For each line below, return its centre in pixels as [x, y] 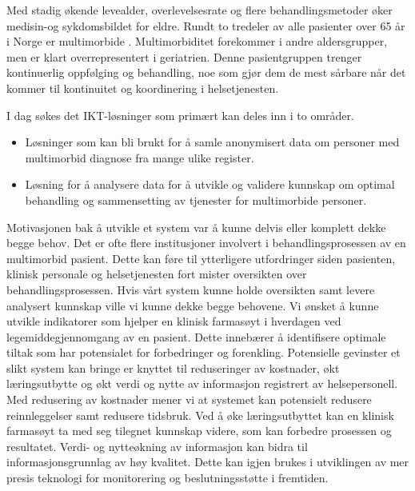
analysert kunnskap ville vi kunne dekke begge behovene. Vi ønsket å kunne [193, 305]
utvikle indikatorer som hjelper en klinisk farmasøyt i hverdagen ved [174, 321]
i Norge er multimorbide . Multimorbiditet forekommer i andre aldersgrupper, [197, 41]
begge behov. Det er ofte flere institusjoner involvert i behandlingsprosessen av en [206, 243]
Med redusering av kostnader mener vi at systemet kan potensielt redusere [189, 399]
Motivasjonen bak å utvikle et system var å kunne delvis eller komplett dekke [196, 227]
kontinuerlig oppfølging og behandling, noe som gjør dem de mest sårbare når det [206, 72]
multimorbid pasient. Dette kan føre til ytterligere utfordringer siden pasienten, [201, 258]
